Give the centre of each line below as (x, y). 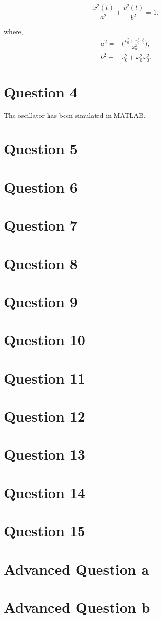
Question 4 (41, 91)
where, (14, 31)
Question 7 (41, 225)
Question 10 (45, 339)
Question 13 (45, 454)
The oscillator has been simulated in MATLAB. (75, 115)
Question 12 (45, 416)
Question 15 (45, 531)
